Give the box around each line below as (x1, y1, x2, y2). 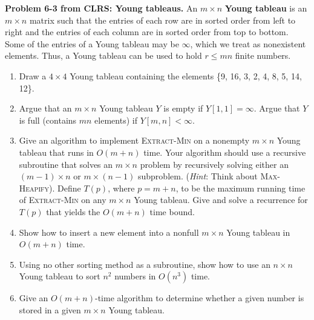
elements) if (94, 113, 137, 126)
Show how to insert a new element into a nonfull (19, 225, 199, 238)
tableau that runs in (19, 145, 94, 158)
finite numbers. (235, 49, 291, 62)
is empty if (163, 102, 203, 115)
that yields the (46, 205, 100, 218)
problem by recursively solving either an (140, 158, 289, 170)
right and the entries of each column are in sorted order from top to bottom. (5, 25, 289, 38)
